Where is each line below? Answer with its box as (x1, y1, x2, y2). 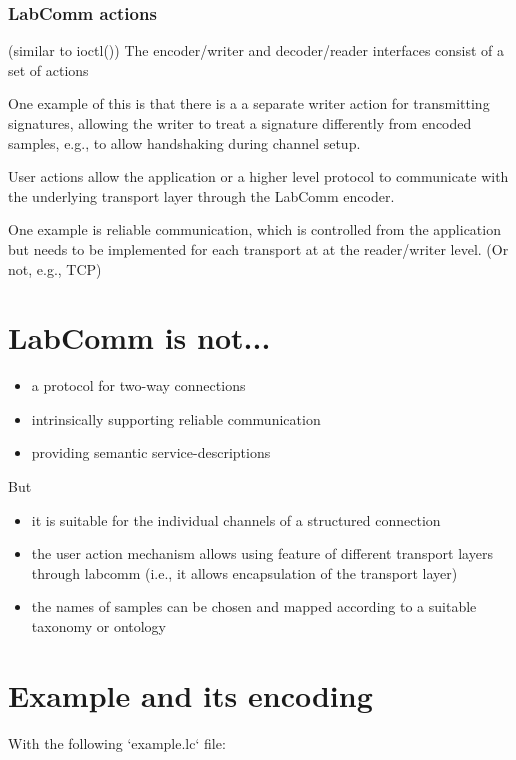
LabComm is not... (8, 317, 271, 358)
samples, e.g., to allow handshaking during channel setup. (8, 132, 361, 153)
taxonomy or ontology (31, 616, 167, 637)
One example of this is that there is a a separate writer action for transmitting (8, 93, 490, 114)
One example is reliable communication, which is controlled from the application (8, 219, 501, 240)
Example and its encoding (8, 674, 373, 715)
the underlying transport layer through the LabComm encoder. (8, 185, 395, 206)
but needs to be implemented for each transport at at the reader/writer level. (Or (8, 238, 509, 259)
